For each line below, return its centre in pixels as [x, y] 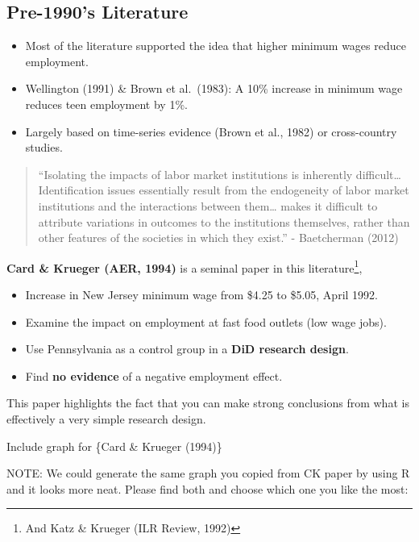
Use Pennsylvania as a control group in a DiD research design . [187, 349]
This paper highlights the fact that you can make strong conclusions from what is [208, 403]
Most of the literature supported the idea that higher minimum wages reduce [216, 46]
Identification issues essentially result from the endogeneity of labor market [224, 190]
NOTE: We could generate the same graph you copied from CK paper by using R [208, 473]
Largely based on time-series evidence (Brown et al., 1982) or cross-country [211, 131]
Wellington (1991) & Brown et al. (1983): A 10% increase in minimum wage [214, 88]
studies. [44, 147]
